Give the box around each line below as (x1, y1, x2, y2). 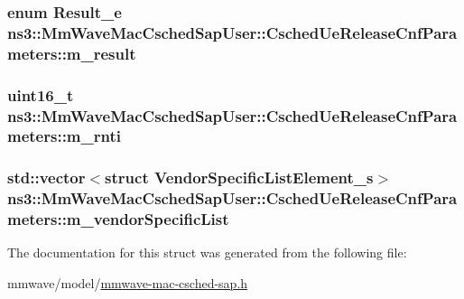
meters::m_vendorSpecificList (7, 208, 229, 230)
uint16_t (7, 83, 74, 106)
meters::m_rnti (7, 125, 121, 147)
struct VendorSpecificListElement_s (105, 166, 374, 189)
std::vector (7, 166, 86, 189)
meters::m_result (7, 42, 136, 64)
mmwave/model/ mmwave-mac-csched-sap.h (7, 274, 248, 293)
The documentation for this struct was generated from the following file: (7, 243, 407, 262)
